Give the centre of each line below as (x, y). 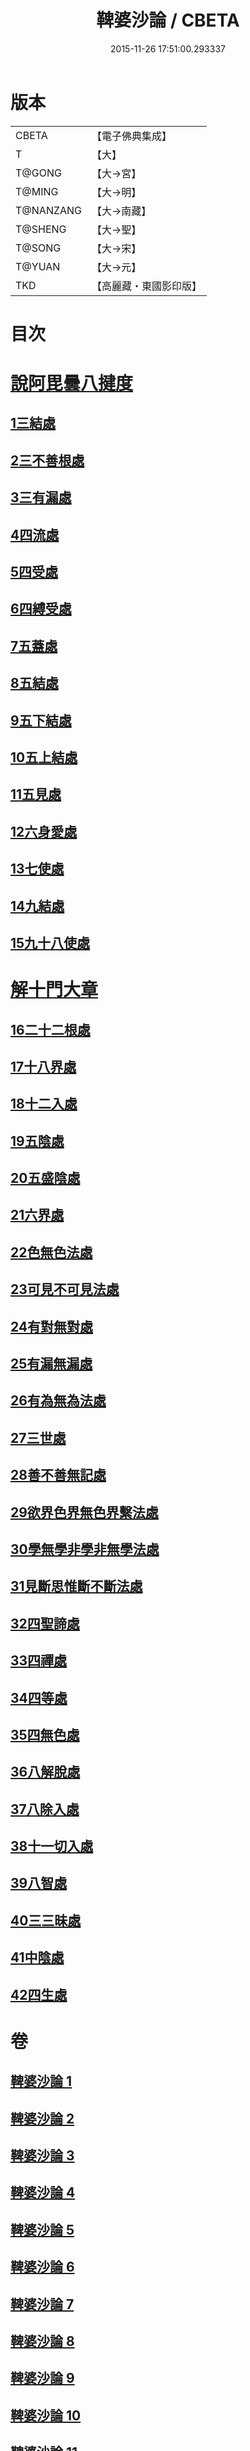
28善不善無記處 (58, 1475)
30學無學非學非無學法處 (85, 1549)
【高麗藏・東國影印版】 (147, 286)
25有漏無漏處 (51, 1364)
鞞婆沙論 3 (42, 2156)
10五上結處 (44, 757)
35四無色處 (45, 1734)
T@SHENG (41, 229)
